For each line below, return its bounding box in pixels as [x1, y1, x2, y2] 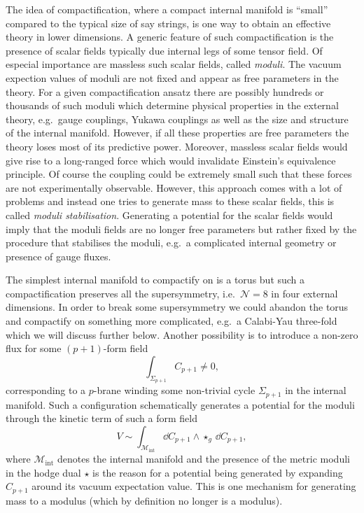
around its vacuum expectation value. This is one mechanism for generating [31, 479, 356, 493]
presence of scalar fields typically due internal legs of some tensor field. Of [6, 43, 323, 57]
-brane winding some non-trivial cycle [93, 383, 255, 398]
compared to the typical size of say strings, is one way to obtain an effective [6, 15, 331, 30]
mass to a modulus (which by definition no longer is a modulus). [6, 493, 283, 507]
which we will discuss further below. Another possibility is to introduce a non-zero [6, 327, 358, 342]
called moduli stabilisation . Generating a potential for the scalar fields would [6, 207, 333, 222]
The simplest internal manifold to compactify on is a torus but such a [6, 272, 305, 287]
